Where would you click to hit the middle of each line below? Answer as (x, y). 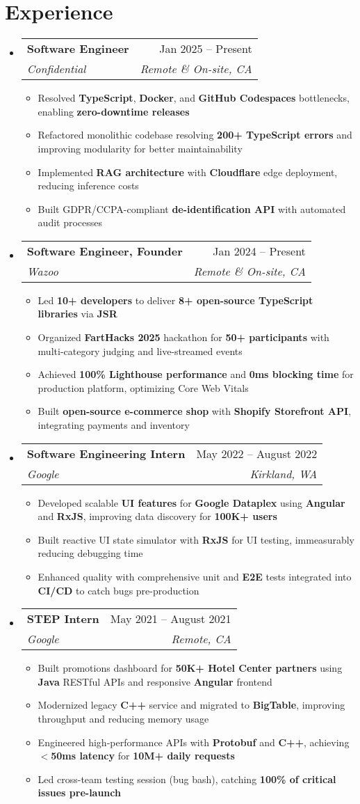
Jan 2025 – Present (206, 49)
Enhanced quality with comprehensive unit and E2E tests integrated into (195, 576)
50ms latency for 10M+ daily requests (143, 756)
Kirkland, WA (284, 473)
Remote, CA (201, 639)
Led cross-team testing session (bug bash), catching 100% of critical (187, 779)
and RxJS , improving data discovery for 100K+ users (157, 516)
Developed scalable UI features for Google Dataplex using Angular (191, 502)
